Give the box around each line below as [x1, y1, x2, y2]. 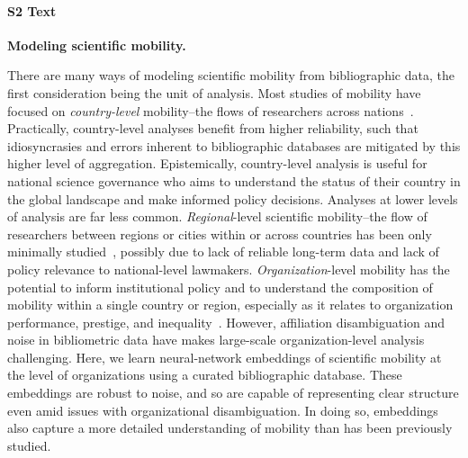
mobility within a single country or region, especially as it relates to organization [7, 295, 454, 314]
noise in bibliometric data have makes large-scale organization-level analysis [7, 330, 425, 349]
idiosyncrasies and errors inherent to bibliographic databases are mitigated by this [7, 136, 461, 155]
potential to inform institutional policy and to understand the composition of [7, 277, 433, 296]
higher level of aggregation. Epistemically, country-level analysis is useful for [7, 154, 427, 173]
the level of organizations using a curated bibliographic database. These [7, 365, 402, 384]
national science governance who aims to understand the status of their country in [7, 171, 461, 190]
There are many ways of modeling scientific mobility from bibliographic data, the [7, 66, 454, 85]
